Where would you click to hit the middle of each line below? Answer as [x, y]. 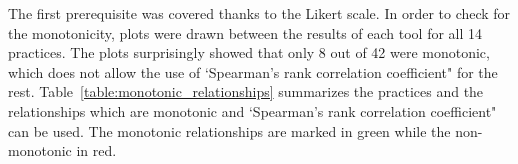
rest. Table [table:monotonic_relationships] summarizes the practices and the [246, 91]
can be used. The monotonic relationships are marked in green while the [229, 130]
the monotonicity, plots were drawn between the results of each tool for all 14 [245, 32]
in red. [96, 150]
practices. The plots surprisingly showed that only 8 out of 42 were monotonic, [249, 52]
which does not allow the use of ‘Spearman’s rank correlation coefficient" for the [253, 71]
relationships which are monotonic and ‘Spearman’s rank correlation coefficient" [252, 110]
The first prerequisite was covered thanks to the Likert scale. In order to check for [259, 13]
